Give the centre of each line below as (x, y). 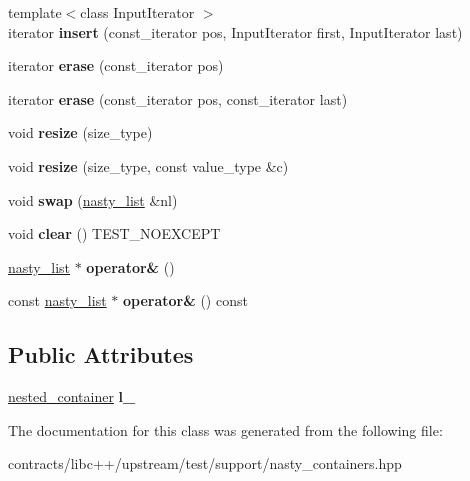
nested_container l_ (72, 396)
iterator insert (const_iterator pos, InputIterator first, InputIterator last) (235, 31)
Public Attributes (101, 354)
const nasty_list (57, 300)
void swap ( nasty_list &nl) (93, 199)
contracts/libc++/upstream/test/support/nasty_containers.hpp (205, 463)
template (35, 12)
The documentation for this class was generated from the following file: (225, 429)
